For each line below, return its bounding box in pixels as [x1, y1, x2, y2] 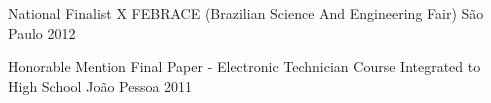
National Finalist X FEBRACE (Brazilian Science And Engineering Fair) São [8, 3, 484, 23]
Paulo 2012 [8, 22, 76, 43]
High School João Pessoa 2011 [8, 75, 193, 96]
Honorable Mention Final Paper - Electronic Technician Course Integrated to [8, 56, 481, 77]
